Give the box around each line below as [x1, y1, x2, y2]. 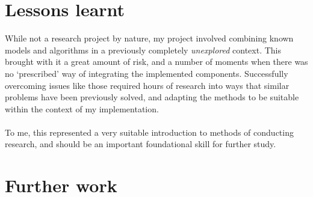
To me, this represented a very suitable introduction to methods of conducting [5, 126, 294, 138]
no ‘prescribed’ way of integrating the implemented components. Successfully [5, 67, 288, 79]
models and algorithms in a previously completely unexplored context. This [5, 43, 282, 56]
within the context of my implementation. [5, 102, 159, 115]
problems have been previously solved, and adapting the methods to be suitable [5, 91, 299, 103]
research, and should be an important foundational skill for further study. [5, 138, 276, 150]
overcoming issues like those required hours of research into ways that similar [5, 79, 290, 91]
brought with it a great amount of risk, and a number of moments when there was [5, 55, 308, 68]
